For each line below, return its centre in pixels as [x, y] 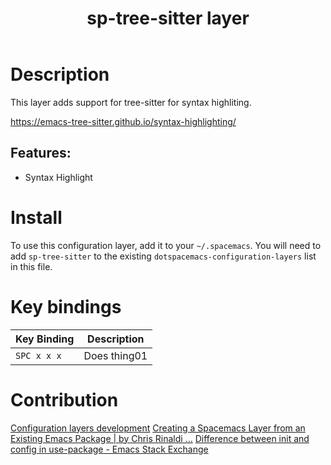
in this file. [31, 266]
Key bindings [66, 306]
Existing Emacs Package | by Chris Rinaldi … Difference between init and [160, 438]
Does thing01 [115, 355]
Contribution [64, 399]
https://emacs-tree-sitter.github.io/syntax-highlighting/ [123, 121]
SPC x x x [38, 355]
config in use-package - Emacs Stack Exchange [109, 449]
